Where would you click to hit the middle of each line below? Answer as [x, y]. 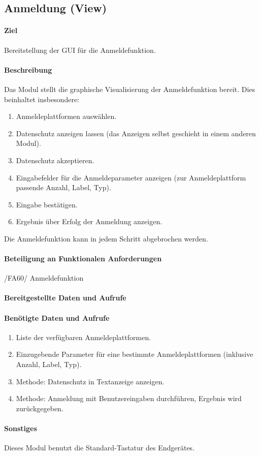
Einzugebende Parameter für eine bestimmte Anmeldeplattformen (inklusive [135, 354]
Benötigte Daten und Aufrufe [57, 317]
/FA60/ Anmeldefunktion [44, 278]
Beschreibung [28, 69]
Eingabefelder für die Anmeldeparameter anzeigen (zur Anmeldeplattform [131, 177]
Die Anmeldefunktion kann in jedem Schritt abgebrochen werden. [106, 238]
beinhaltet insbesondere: [42, 99]
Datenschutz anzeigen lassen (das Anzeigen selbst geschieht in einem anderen [136, 133]
